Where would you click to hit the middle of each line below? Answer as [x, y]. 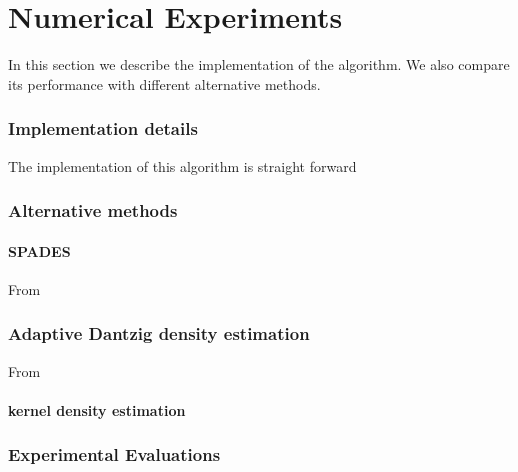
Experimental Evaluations [114, 454]
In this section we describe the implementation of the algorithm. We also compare [259, 64]
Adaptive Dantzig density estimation [159, 333]
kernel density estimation [97, 409]
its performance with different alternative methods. [164, 83]
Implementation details [103, 128]
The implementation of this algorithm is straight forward [182, 165]
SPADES [39, 250]
